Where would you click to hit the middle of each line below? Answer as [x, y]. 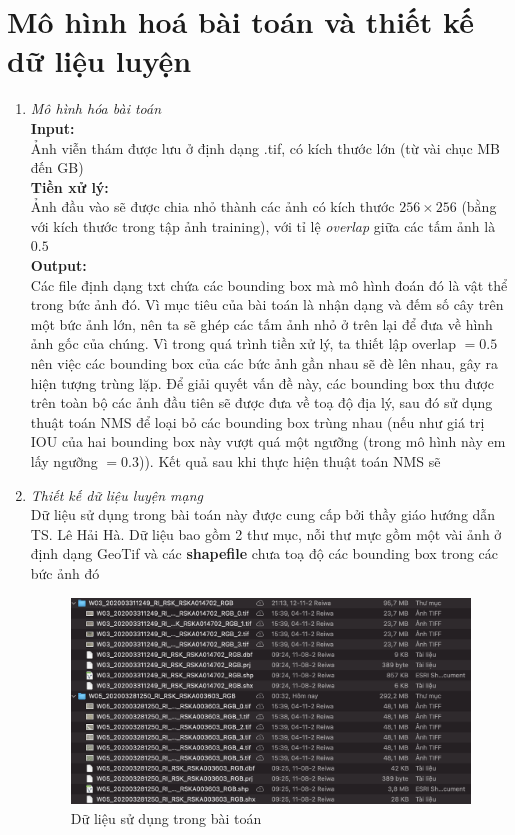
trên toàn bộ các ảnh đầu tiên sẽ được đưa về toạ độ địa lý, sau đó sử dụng [261, 402]
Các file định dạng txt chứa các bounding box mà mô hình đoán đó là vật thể [269, 284]
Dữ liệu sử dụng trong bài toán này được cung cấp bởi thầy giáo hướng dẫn [263, 514]
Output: [58, 265]
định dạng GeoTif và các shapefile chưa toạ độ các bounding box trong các [264, 553]
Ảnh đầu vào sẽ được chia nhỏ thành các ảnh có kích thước [212, 206]
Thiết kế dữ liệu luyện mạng [116, 494]
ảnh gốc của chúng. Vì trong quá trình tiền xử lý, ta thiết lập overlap [243, 343]
